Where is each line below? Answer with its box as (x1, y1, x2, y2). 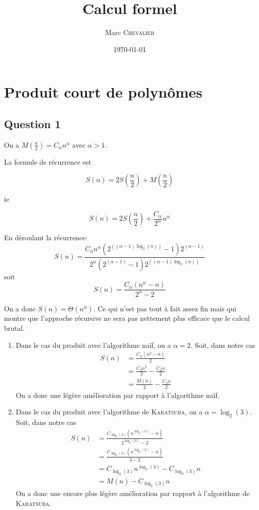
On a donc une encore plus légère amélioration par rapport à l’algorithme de (15, 488, 250, 498)
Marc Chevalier (105, 27, 155, 38)
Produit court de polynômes (4, 82, 203, 102)
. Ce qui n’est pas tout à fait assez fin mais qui (93, 303, 237, 313)
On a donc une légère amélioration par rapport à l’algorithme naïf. (15, 389, 220, 400)
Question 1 (4, 116, 61, 131)
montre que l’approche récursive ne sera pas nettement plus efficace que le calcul (4, 313, 250, 323)
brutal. (4, 323, 25, 333)
